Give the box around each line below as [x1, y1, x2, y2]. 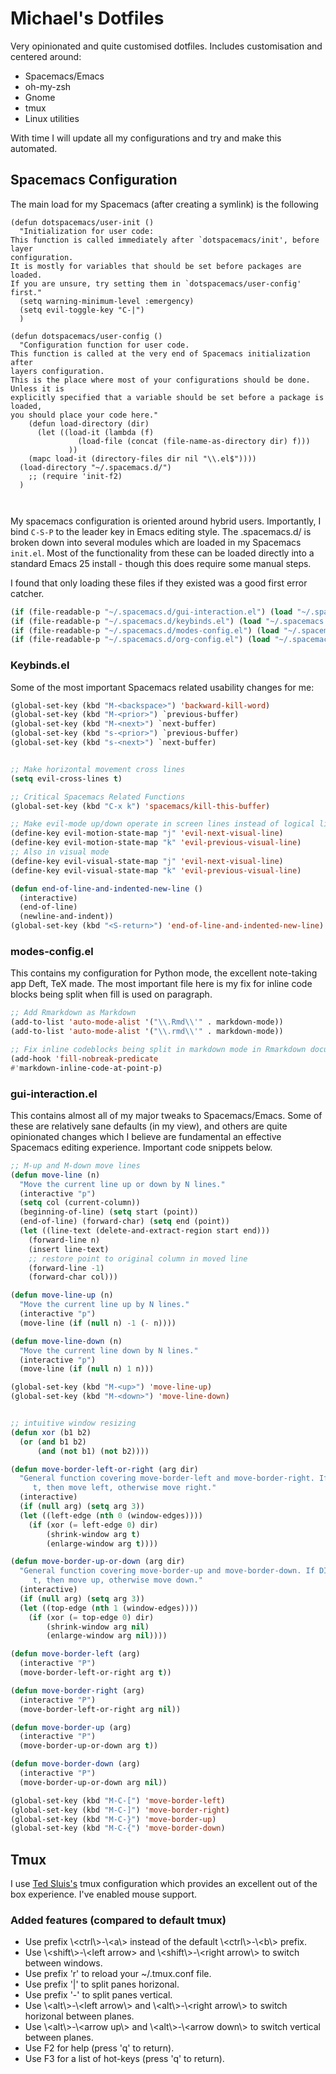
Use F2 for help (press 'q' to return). [24, 2042, 175, 2054]
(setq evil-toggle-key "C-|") [19, 305, 145, 315]
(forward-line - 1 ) [28, 1263, 105, 1273]
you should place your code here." [10, 410, 159, 420]
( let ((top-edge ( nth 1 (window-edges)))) [19, 1603, 199, 1613]
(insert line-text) [28, 1244, 110, 1254]
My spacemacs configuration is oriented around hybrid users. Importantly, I [10, 515, 322, 527]
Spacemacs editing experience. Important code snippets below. [10, 1141, 273, 1153]
